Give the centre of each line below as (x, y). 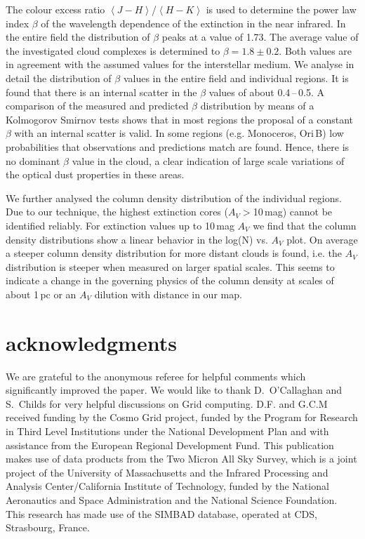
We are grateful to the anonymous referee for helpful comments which (156, 376)
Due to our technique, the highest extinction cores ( (117, 212)
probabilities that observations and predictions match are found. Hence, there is (178, 146)
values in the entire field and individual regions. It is (236, 78)
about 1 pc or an (41, 294)
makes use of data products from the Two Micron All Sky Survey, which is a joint (181, 459)
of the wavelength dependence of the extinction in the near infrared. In (193, 23)
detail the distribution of (59, 78)
